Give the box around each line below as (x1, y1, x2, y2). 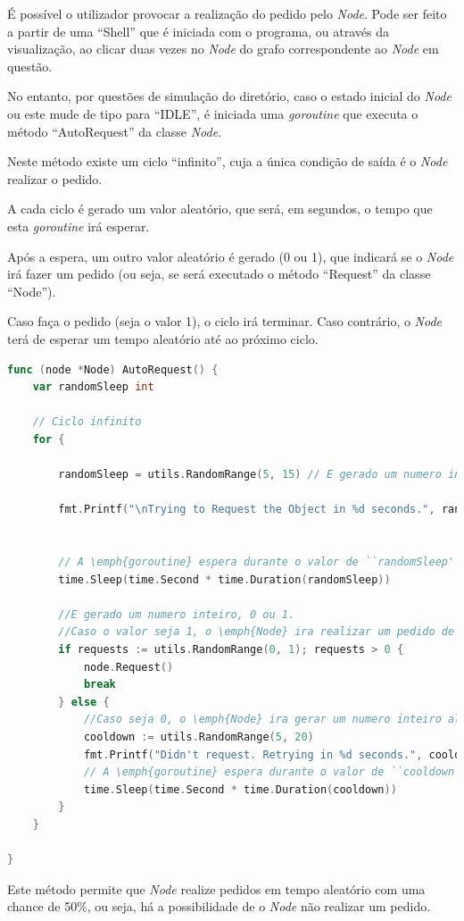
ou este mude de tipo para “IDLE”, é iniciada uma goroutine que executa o (7, 104, 418, 122)
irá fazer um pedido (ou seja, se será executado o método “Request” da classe (7, 264, 431, 283)
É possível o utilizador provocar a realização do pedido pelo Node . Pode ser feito (7, 4, 447, 22)
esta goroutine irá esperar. (7, 216, 150, 235)
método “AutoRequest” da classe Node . (7, 121, 222, 140)
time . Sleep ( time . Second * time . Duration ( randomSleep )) (58, 573, 391, 586)
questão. (7, 56, 53, 75)
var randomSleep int (32, 381, 154, 394)
